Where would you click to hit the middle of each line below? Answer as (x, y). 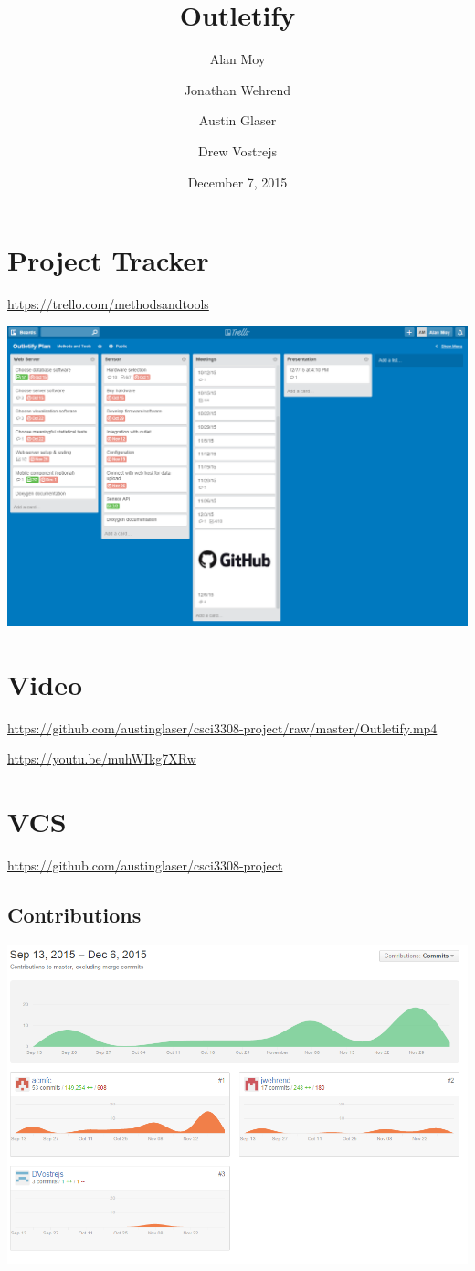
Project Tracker (108, 260)
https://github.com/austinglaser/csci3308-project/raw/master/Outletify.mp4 (222, 727)
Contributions (74, 914)
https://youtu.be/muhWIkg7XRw (102, 758)
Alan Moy (237, 59)
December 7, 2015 (237, 182)
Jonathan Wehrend (237, 89)
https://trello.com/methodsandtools (108, 304)
